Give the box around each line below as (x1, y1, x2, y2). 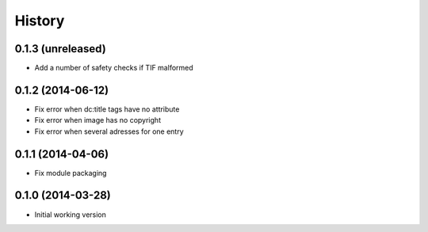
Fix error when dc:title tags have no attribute (34, 104, 180, 114)
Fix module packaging (34, 168, 107, 177)
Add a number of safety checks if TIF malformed (34, 63, 193, 73)
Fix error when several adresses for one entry (34, 127, 184, 136)
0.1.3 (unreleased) (14, 42, 106, 55)
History (14, 12, 65, 29)
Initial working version (34, 210, 107, 219)
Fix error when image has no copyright (34, 116, 162, 125)
